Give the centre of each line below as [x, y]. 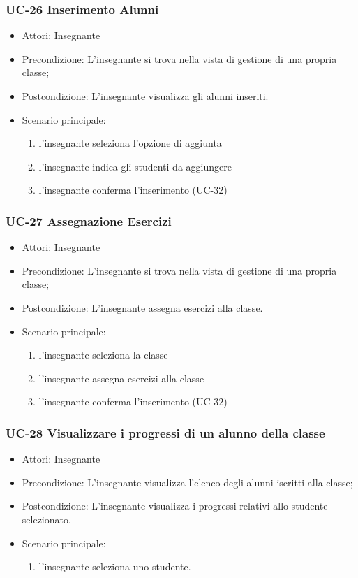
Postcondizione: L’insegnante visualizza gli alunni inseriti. [145, 96]
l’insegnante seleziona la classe [103, 355]
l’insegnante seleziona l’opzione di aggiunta [130, 143]
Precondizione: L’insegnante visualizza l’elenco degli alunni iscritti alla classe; [187, 482]
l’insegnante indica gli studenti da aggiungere [135, 166]
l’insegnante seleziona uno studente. [115, 566]
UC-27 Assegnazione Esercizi [89, 221]
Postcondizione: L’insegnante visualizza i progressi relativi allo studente [175, 506]
